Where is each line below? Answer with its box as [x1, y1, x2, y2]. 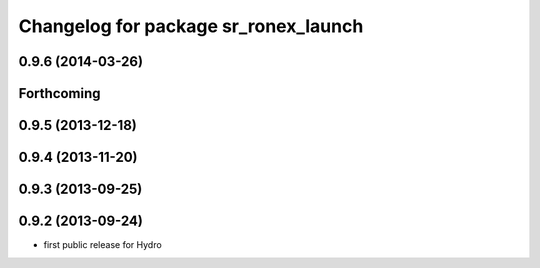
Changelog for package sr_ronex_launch [18, 15, 364, 37]
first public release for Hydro [43, 239, 162, 251]
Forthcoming [18, 85, 101, 102]
